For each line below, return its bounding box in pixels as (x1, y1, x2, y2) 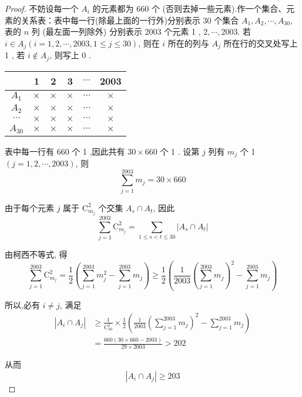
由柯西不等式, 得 (5, 248, 68, 260)
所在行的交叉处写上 (223, 36, 298, 49)
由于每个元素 (5, 201, 54, 213)
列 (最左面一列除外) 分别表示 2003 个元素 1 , (31, 25, 201, 38)
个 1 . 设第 (160, 145, 200, 157)
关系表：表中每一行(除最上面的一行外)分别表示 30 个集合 (21, 14, 239, 26)
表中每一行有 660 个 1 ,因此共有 (5, 145, 125, 157)
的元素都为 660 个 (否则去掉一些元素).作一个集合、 (92, 2, 287, 14)
